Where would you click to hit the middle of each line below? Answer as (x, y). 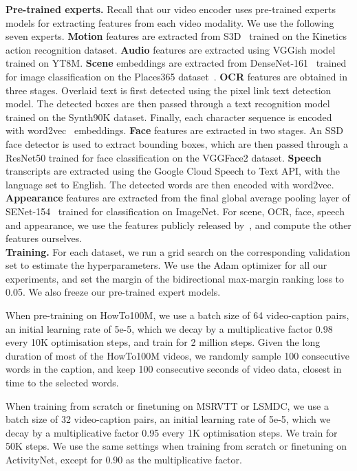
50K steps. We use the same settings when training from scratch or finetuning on (176, 446)
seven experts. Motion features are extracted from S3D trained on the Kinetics (176, 36)
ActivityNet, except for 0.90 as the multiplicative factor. (124, 459)
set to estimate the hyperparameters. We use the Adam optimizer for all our (166, 265)
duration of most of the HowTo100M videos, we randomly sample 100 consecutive (178, 355)
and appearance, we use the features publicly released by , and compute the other (178, 224)
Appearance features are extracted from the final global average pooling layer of (178, 198)
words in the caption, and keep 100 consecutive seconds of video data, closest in (174, 369)
